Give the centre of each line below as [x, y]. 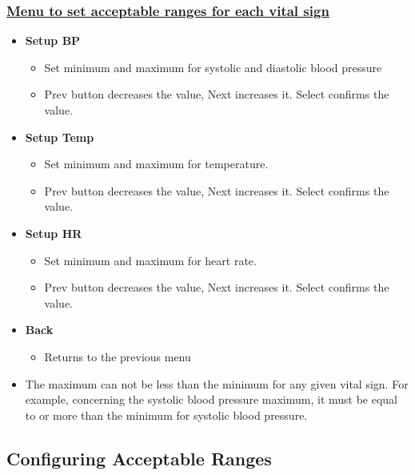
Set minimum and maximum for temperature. [156, 164]
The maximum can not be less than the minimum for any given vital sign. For [217, 383]
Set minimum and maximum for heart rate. [150, 260]
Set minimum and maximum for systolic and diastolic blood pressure [213, 67]
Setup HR [54, 233]
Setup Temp [60, 137]
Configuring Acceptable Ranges [139, 458]
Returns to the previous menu [118, 356]
